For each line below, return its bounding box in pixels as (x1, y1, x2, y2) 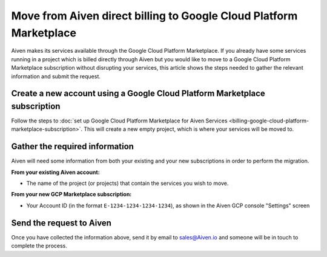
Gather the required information (11, 141, 134, 152)
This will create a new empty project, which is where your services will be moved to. (84, 125, 294, 133)
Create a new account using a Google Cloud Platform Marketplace (11, 88, 266, 99)
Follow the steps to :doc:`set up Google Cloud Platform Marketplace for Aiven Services (11, 117, 228, 124)
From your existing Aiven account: (11, 169, 100, 176)
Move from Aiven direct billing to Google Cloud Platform (11, 9, 298, 22)
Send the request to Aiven (11, 218, 112, 228)
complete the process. (11, 242, 68, 250)
